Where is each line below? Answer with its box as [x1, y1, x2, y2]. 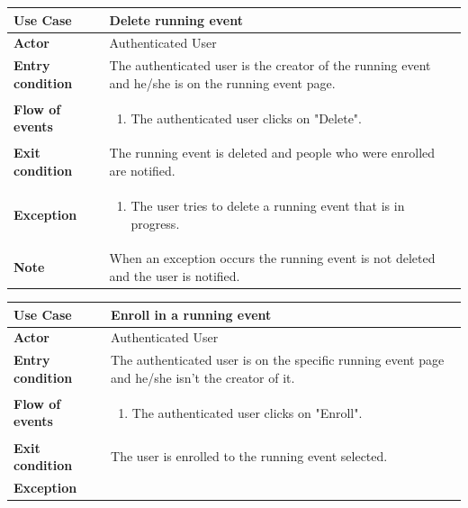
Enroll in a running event [111, 304, 272, 323]
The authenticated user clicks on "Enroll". [131, 403, 363, 422]
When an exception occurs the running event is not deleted [109, 249, 436, 268]
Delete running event [109, 10, 244, 29]
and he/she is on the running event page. [109, 73, 336, 92]
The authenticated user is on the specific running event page [111, 350, 445, 369]
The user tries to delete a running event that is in [130, 195, 405, 214]
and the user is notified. [109, 266, 240, 285]
